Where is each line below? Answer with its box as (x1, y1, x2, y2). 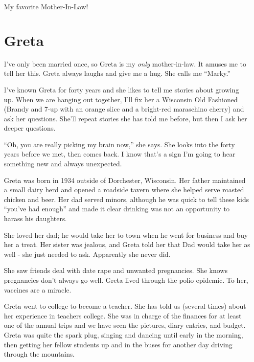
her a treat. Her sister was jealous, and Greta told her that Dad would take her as (4, 239, 250, 249)
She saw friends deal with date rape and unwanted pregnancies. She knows (4, 265, 228, 275)
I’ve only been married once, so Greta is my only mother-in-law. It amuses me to (4, 58, 246, 68)
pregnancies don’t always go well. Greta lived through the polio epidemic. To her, (4, 275, 248, 285)
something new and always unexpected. (4, 158, 122, 169)
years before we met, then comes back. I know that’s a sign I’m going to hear (4, 149, 235, 159)
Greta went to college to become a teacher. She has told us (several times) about (4, 301, 246, 311)
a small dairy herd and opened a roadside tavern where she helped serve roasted (4, 184, 244, 195)
